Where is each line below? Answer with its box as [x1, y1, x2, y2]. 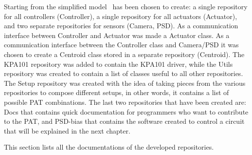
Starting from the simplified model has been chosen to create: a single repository [4, 1, 248, 11]
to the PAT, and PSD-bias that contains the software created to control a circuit [4, 116, 245, 126]
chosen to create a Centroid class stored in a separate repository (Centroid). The [4, 49, 245, 59]
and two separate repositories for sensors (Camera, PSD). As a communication [4, 20, 238, 31]
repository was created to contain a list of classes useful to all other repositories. [4, 68, 243, 78]
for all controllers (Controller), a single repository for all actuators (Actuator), [4, 11, 237, 21]
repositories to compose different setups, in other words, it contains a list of [4, 87, 229, 97]
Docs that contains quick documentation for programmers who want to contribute [4, 106, 249, 116]
